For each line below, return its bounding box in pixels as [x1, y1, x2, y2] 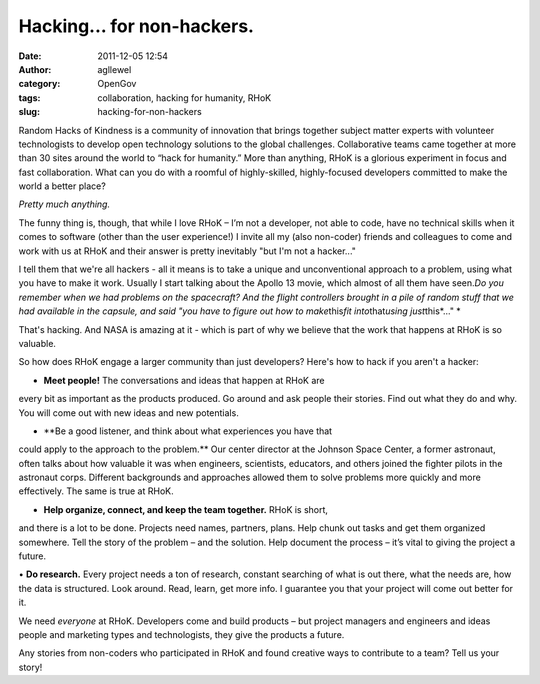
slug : [18, 106, 40, 118]
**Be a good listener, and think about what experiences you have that [43, 425, 333, 437]
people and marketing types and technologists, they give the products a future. [18, 629, 345, 640]
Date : [18, 50, 42, 62]
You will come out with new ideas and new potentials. [18, 406, 239, 419]
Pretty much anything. [18, 198, 110, 210]
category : [18, 78, 61, 90]
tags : [18, 91, 41, 104]
